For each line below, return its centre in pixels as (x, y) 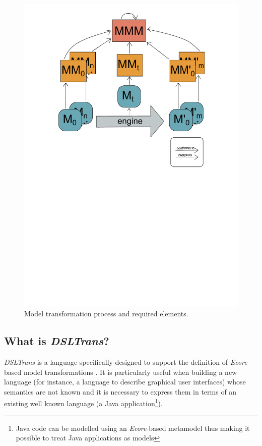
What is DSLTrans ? (57, 341)
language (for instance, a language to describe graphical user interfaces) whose (125, 382)
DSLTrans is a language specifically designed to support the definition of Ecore (126, 362)
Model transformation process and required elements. (106, 314)
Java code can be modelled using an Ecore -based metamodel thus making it (133, 428)
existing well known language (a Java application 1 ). (83, 403)
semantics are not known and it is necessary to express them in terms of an (120, 391)
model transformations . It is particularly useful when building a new (130, 372)
